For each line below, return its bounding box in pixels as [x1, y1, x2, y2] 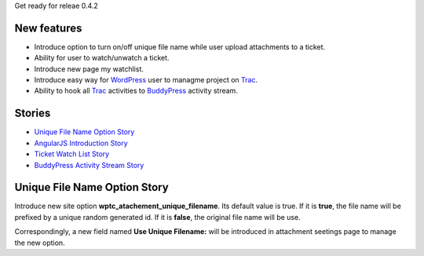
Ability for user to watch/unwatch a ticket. [34, 53, 170, 63]
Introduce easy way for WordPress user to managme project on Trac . [34, 75, 258, 85]
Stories [14, 107, 51, 120]
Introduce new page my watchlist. [34, 64, 144, 74]
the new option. [14, 238, 66, 247]
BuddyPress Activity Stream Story [34, 160, 144, 170]
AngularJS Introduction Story [34, 138, 129, 148]
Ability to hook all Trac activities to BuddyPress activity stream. [34, 86, 239, 96]
